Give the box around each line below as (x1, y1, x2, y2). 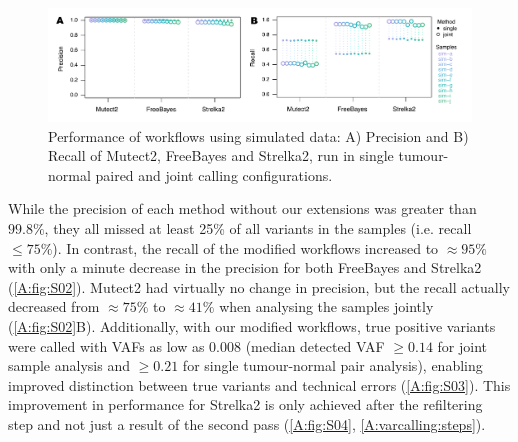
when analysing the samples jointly (219, 296, 434, 317)
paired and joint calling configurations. (95, 164, 333, 185)
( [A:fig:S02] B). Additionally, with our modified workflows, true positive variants (8, 315, 496, 336)
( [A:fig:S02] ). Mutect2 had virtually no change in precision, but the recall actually (8, 276, 510, 297)
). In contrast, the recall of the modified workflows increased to (52, 237, 439, 258)
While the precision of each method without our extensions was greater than (8, 198, 477, 219)
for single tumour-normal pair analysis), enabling (182, 355, 483, 376)
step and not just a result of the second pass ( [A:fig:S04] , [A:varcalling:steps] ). (8, 413, 486, 434)
